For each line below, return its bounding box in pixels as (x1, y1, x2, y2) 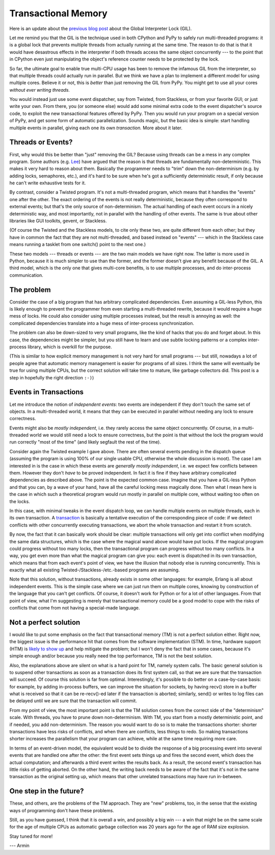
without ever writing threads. (9, 87, 70, 93)
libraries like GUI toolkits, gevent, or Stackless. (9, 218, 107, 224)
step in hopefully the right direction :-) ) (9, 374, 94, 380)
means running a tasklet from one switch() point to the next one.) (9, 241, 146, 247)
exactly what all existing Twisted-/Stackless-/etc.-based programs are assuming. (9, 567, 180, 573)
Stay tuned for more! (9, 833, 53, 839)
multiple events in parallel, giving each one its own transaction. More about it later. (9, 125, 183, 131)
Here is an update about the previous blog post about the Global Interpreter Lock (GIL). (9, 25, 192, 32)
